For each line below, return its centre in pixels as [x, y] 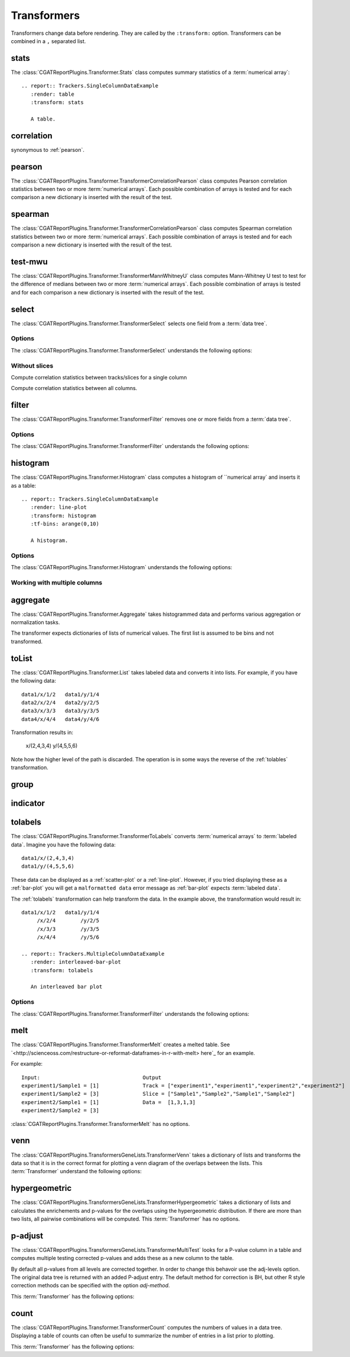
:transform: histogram [63, 515]
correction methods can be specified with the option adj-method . [91, 1285]
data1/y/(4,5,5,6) [48, 866]
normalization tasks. [35, 622]
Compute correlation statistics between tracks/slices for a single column [99, 377]
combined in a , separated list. [48, 41]
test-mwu [30, 262]
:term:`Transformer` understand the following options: [76, 1171]
